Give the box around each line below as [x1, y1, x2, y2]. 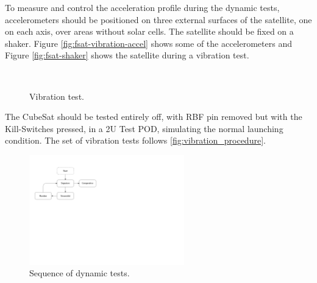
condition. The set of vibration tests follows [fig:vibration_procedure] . [5, 134, 266, 147]
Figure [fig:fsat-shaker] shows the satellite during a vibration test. [5, 49, 249, 61]
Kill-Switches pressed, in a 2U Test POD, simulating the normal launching [5, 122, 283, 135]
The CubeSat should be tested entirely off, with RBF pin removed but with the [5, 110, 302, 123]
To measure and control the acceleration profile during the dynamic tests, [5, 1, 280, 13]
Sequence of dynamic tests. [29, 267, 130, 279]
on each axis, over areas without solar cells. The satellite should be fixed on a [5, 25, 294, 38]
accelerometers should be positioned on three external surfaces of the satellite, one [5, 13, 312, 26]
